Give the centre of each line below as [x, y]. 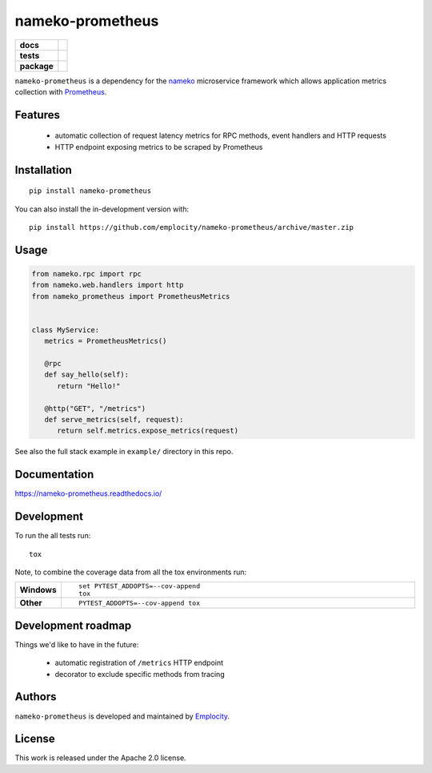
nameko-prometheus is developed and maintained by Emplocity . [122, 716]
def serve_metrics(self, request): [114, 419]
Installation [43, 169]
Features [37, 115]
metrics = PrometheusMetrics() [106, 341]
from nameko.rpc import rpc [86, 274]
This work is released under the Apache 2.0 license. [101, 758]
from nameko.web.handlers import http [108, 285]
